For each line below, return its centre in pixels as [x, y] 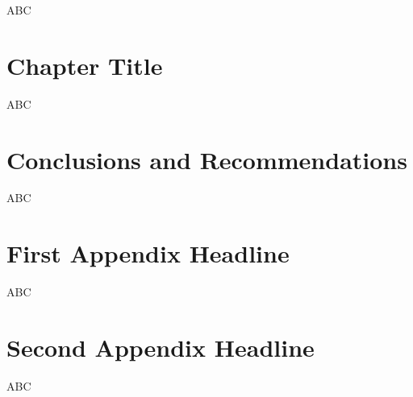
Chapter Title [85, 65]
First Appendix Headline [148, 253]
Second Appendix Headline [161, 347]
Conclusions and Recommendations [207, 159]
